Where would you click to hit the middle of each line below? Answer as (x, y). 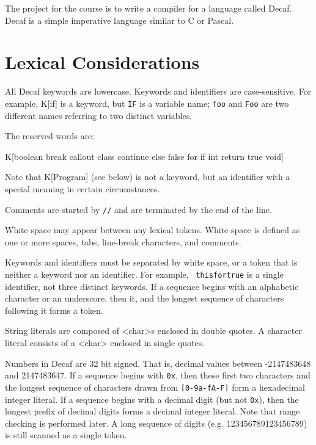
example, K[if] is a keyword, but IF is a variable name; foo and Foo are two (147, 103)
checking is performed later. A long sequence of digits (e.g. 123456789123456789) (156, 423)
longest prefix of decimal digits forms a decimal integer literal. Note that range (152, 411)
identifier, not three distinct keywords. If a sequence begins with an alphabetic (152, 286)
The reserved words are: (50, 136)
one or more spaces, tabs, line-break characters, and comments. (123, 241)
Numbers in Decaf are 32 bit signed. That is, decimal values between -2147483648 (158, 363)
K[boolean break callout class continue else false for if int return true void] (144, 156)
